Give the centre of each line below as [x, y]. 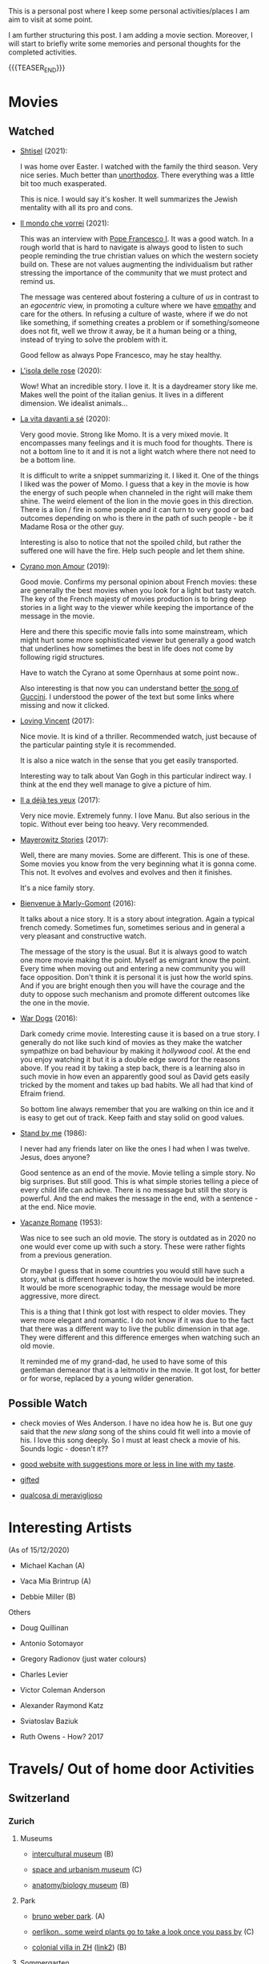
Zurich [22, 1821]
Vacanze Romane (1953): [61, 1222]
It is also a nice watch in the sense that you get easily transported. [129, 760]
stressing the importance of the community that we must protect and [133, 272]
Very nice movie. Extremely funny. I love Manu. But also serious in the [135, 815]
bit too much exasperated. [63, 183]
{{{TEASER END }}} [37, 68]
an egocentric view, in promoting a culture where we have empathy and [138, 305]
